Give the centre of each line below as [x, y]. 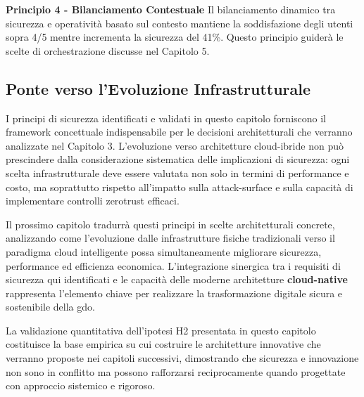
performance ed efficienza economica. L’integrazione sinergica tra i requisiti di [173, 265]
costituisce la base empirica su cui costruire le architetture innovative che [163, 344]
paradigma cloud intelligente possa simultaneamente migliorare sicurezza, [164, 251]
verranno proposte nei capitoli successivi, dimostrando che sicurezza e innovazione [182, 358]
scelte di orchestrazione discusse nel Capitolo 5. [108, 50]
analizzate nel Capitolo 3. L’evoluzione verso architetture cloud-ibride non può [175, 145]
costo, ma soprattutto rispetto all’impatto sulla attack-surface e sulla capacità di [180, 187]
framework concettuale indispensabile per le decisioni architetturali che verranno [179, 132]
